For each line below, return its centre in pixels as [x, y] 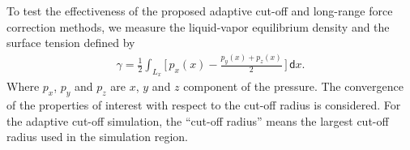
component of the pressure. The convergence [293, 86]
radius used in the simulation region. [97, 137]
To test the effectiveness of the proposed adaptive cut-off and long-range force [200, 11]
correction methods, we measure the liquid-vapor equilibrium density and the [198, 26]
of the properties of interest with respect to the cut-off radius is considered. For [204, 105]
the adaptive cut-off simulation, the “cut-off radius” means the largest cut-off [198, 120]
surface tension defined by [71, 43]
